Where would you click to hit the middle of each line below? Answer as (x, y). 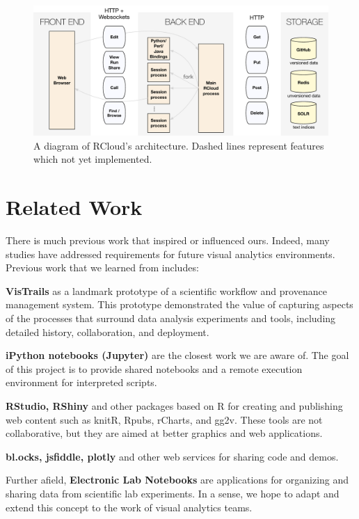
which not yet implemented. (93, 159)
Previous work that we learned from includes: (102, 268)
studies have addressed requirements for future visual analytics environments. (170, 254)
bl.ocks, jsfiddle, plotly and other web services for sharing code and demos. (172, 456)
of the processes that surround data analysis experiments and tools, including (171, 318)
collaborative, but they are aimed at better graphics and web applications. (164, 433)
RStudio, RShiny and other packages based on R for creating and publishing (174, 406)
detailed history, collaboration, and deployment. (107, 332)
